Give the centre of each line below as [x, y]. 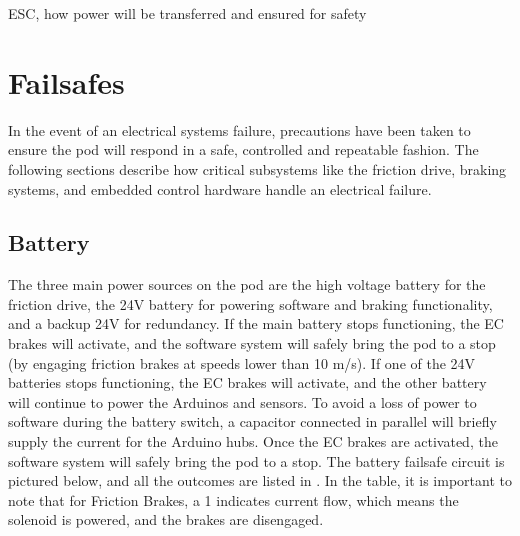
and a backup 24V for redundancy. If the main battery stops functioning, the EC [256, 323]
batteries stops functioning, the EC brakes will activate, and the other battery [247, 382]
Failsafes [66, 81]
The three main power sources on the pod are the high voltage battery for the [247, 284]
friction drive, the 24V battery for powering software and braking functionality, [250, 303]
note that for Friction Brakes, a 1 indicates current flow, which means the [233, 499]
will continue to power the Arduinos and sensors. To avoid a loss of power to [242, 401]
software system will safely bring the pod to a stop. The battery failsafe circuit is [256, 460]
